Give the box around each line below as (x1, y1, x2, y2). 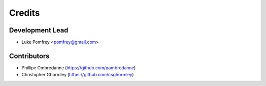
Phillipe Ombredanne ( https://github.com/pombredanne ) (21, 64, 136, 71)
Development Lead (9, 26, 68, 34)
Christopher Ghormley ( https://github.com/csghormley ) (21, 72, 134, 78)
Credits (9, 7, 40, 18)
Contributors (9, 52, 50, 60)
